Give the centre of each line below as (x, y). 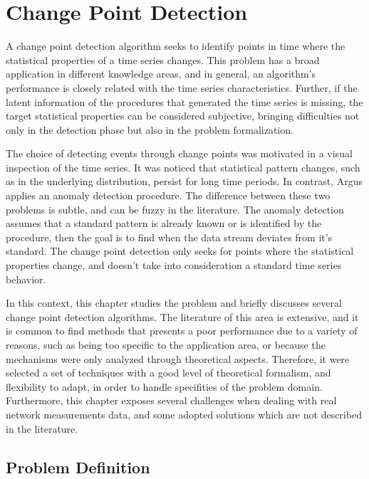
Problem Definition (78, 467)
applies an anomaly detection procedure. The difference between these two (168, 195)
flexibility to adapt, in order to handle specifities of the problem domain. (164, 386)
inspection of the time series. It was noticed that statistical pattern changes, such (183, 167)
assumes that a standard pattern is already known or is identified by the (164, 223)
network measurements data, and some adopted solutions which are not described (184, 414)
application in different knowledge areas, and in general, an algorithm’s (161, 74)
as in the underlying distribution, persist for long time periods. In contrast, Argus (184, 181)
